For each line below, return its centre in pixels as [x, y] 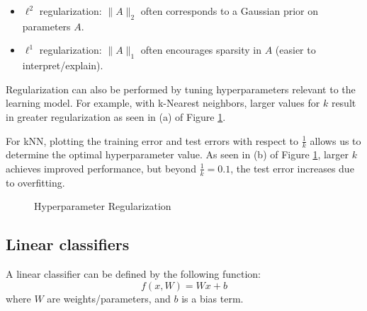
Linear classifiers [68, 244]
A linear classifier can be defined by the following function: [133, 274]
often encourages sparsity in [201, 50]
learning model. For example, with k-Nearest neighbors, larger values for [163, 103]
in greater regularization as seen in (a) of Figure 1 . [116, 116]
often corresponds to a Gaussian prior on [230, 11]
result [344, 103]
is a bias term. [213, 298]
